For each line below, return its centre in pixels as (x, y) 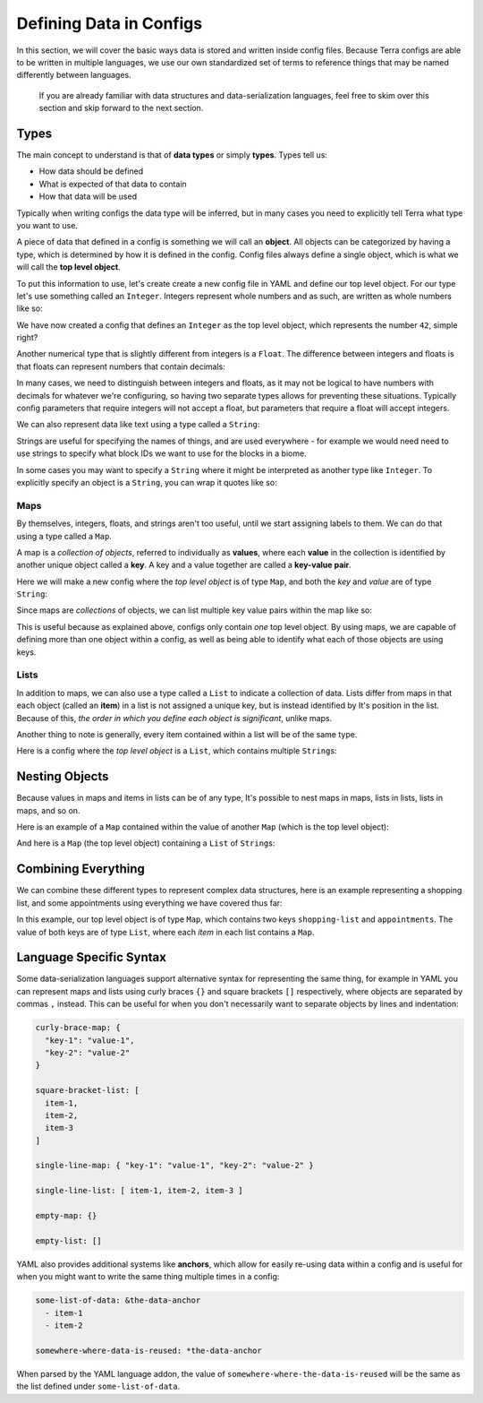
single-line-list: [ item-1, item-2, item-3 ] (139, 1191)
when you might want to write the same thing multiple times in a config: (148, 1277)
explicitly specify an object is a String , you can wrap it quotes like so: (147, 482)
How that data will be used (88, 196)
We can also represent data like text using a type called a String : (138, 425)
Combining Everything (80, 869)
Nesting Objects (63, 776)
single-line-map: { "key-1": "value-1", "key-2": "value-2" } (174, 1166)
